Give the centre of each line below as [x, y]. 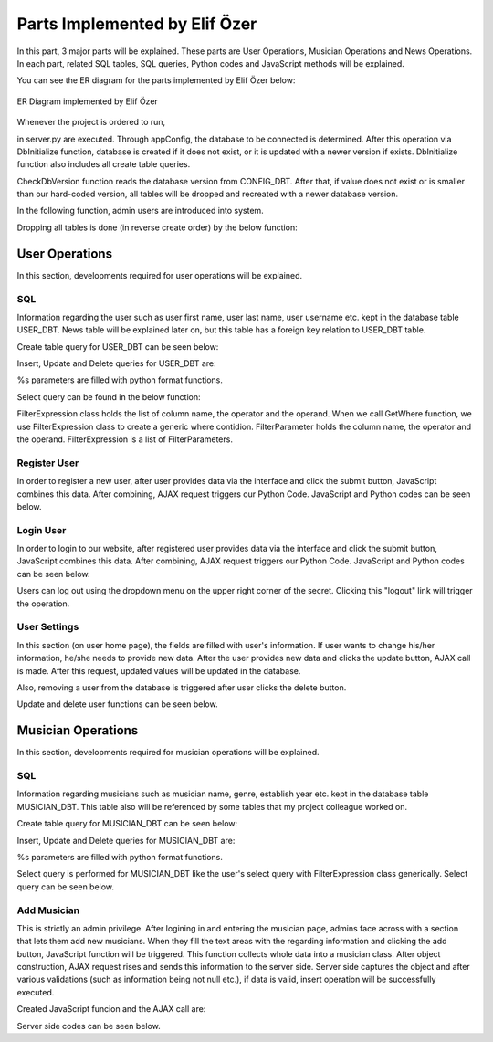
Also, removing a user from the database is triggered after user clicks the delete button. [182, 687]
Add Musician [48, 910]
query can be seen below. [65, 887]
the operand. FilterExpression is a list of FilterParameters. [125, 439]
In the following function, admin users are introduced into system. [140, 211]
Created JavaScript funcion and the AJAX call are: [111, 1009]
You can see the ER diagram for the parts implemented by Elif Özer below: [156, 80]
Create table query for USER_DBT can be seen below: [118, 346]
